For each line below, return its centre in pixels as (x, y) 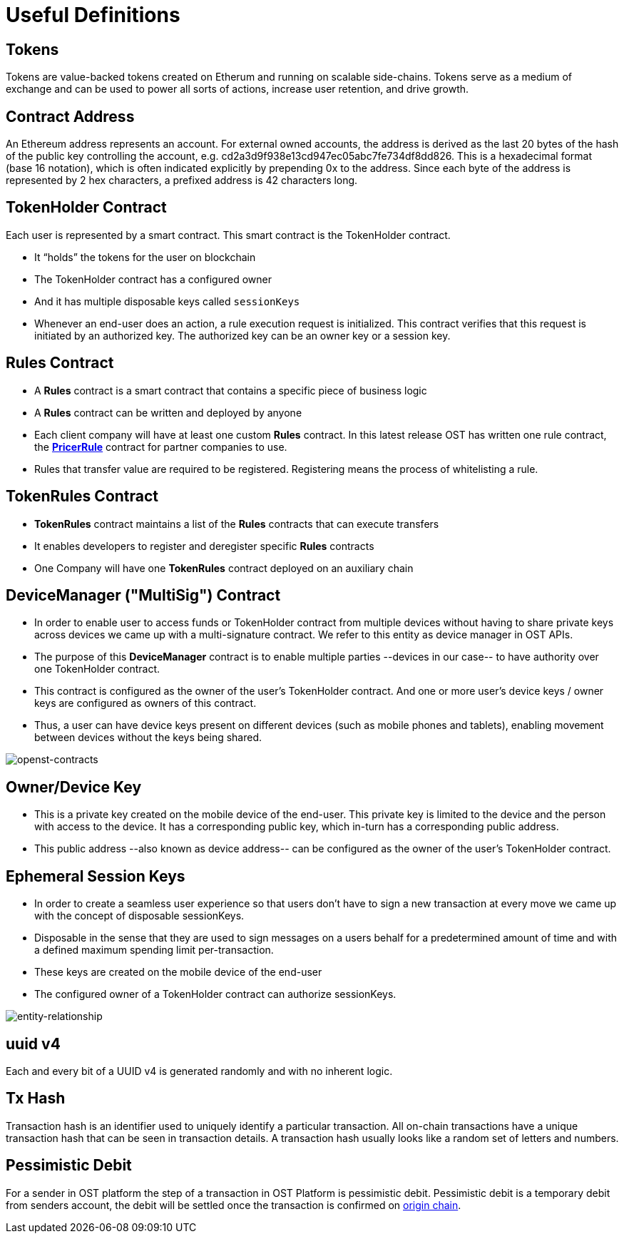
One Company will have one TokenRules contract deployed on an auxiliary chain (224, 568)
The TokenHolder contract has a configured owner (153, 279)
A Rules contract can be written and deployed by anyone (168, 412)
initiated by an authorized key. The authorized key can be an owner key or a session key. (242, 335)
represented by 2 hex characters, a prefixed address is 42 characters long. (182, 180)
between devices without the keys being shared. (148, 738)
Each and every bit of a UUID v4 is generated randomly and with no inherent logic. (199, 1071)
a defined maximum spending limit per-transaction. (154, 950)
